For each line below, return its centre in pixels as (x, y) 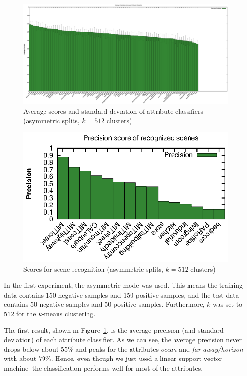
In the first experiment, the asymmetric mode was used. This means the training (123, 285)
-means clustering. (69, 313)
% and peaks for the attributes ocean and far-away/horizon (155, 349)
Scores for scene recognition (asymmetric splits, (93, 269)
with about (20, 358)
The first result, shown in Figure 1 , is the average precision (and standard (114, 330)
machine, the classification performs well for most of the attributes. (103, 368)
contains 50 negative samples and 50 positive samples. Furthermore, (104, 304)
